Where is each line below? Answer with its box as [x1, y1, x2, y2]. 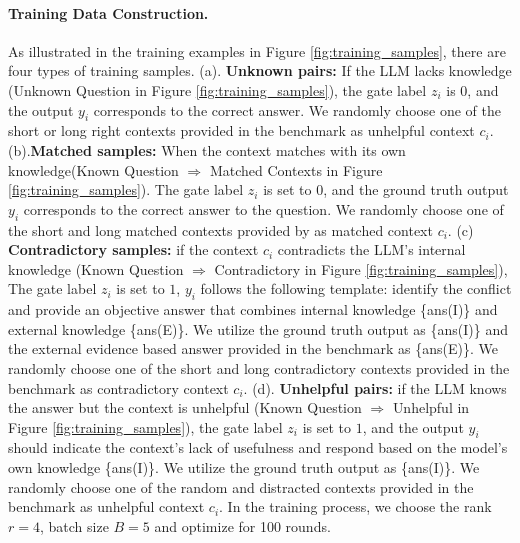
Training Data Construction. [8, 2, 209, 23]
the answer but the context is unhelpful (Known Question [8, 397, 362, 418]
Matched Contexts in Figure [209, 159, 383, 180]
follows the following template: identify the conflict [200, 278, 512, 299]
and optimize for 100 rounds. [154, 515, 331, 536]
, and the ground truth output [323, 179, 509, 200]
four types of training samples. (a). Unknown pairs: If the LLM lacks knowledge [8, 60, 512, 81]
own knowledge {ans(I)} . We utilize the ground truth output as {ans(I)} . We [8, 457, 480, 478]
